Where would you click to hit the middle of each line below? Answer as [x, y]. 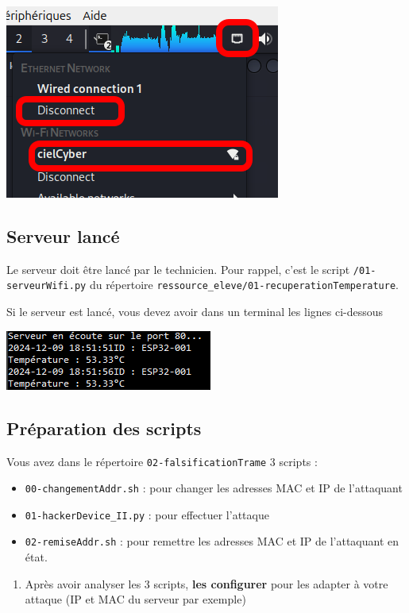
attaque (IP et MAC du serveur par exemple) [135, 599]
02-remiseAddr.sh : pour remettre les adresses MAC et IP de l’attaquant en [212, 541]
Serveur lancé [63, 235]
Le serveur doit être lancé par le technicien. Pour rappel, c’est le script [178, 269]
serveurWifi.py [46, 286]
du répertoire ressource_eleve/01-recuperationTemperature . [244, 285]
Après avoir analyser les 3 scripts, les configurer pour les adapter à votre [206, 583]
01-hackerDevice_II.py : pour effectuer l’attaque [147, 514]
